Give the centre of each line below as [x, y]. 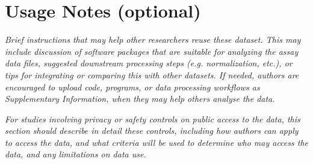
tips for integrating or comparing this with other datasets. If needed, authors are [152, 74]
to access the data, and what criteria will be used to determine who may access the [156, 142]
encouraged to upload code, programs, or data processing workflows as [132, 87]
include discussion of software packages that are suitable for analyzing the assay [152, 51]
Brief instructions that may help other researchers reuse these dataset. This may [153, 39]
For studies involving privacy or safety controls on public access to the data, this [153, 118]
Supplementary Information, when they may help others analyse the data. [140, 99]
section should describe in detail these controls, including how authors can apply [152, 131]
